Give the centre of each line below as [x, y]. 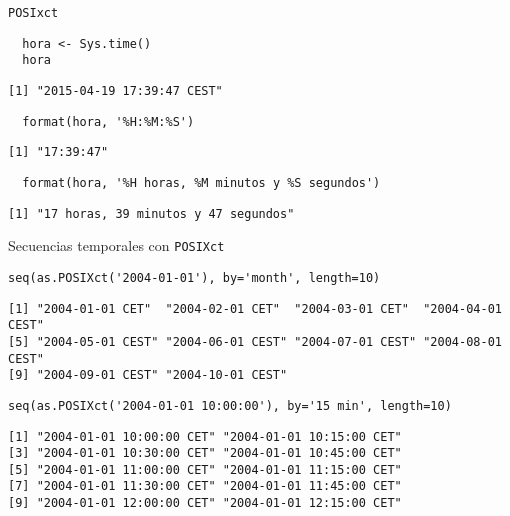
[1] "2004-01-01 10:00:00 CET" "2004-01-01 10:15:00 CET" [205, 436]
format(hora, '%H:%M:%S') [108, 121]
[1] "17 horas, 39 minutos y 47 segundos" [151, 213]
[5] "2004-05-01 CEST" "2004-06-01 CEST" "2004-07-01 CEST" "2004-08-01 [255, 341]
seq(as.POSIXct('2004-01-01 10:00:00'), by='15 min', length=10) [230, 405]
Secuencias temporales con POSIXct [116, 245]
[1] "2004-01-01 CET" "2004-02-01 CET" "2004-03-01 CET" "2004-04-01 [255, 308]
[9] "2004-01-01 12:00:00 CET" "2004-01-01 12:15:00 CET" [205, 503]
